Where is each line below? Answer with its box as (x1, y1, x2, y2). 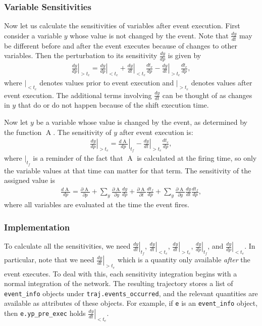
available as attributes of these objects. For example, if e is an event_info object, (4, 298, 258, 308)
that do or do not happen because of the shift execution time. (18, 100, 209, 110)
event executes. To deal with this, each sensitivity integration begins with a (4, 268, 237, 278)
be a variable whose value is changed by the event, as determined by (36, 116, 247, 127)
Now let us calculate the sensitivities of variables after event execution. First (4, 20, 240, 31)
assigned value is (4, 175, 55, 185)
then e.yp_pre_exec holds (4, 308, 86, 318)
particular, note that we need (4, 254, 94, 265)
